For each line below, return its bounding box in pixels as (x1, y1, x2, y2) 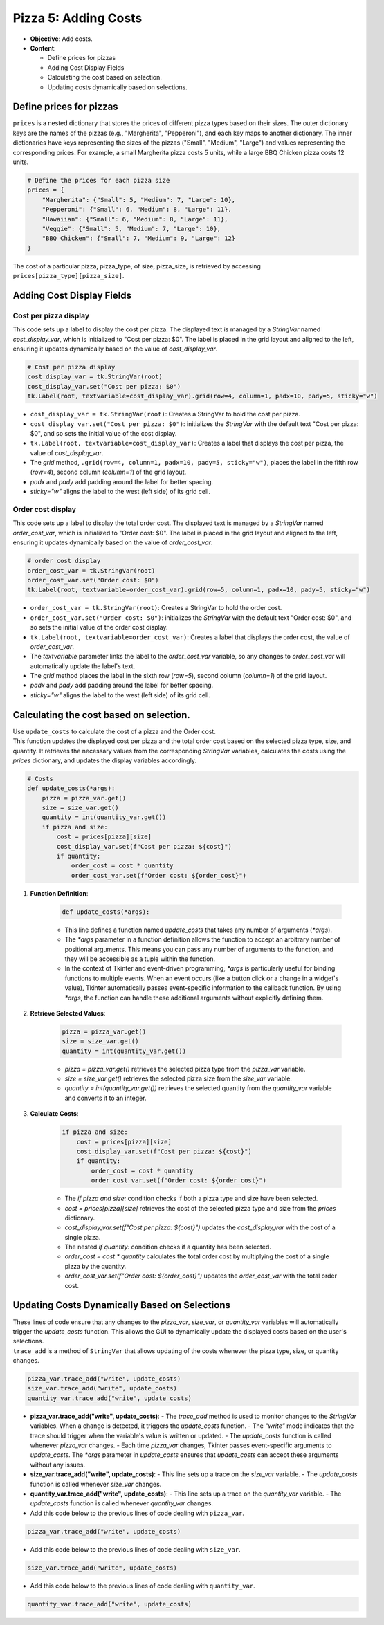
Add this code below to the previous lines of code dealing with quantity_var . (30, 1581, 255, 1590)
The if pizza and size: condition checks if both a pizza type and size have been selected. (64, 1194, 318, 1203)
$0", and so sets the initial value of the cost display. (30, 429, 177, 437)
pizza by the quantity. (64, 1262, 127, 1270)
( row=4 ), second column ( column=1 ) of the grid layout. (30, 468, 187, 477)
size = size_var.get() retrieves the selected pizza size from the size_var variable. (64, 1074, 292, 1083)
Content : (30, 44, 56, 52)
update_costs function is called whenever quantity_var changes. (30, 1499, 214, 1507)
